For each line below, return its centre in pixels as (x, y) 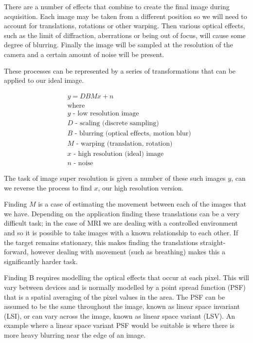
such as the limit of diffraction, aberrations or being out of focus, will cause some (125, 35)
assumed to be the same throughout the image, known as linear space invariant (122, 306)
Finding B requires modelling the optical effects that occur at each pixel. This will (126, 277)
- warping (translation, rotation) (124, 143)
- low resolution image (106, 113)
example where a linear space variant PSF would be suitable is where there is (119, 325)
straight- (213, 242)
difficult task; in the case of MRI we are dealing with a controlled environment (121, 223)
